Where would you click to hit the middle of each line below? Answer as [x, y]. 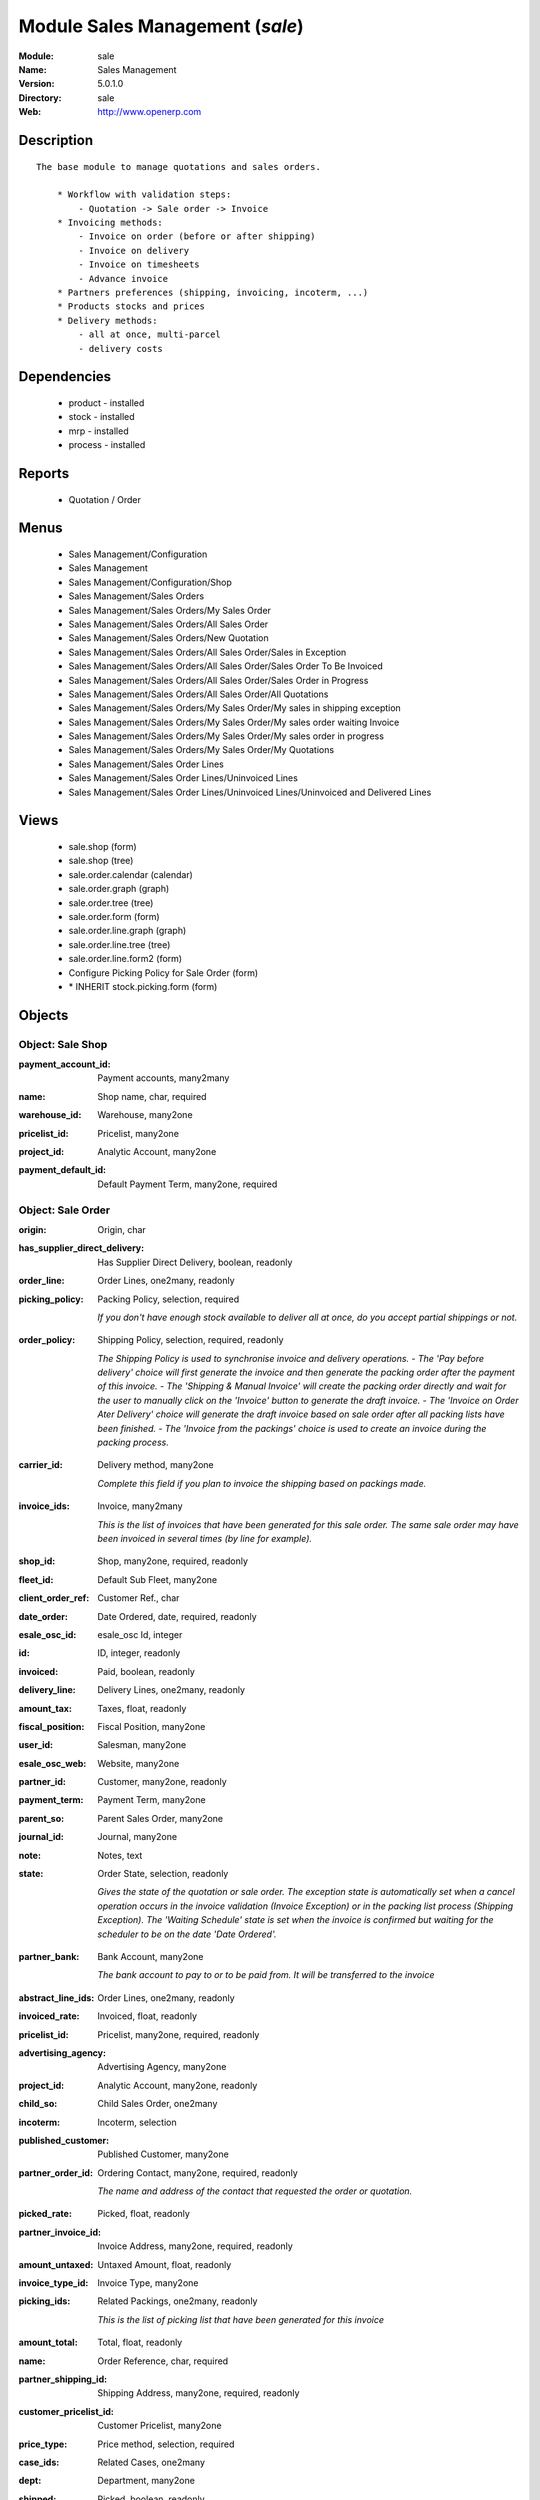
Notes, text [120, 1855]
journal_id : [41, 1837]
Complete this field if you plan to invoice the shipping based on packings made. [262, 1483]
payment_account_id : [64, 1064]
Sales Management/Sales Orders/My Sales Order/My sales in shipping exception [235, 708]
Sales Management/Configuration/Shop [150, 582]
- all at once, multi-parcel [150, 334]
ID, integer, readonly [139, 1653]
